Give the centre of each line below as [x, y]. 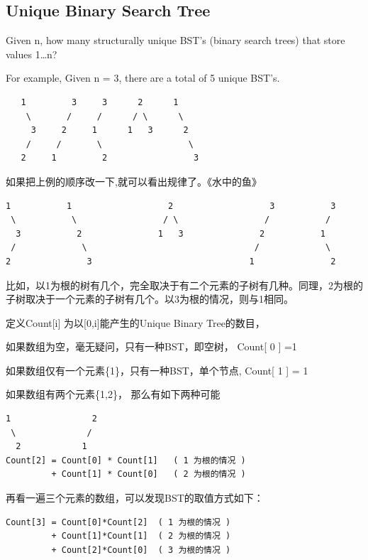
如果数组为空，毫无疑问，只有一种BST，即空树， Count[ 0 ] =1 [151, 346]
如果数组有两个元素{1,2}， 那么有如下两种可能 [113, 394]
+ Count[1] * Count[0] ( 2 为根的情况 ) [149, 474]
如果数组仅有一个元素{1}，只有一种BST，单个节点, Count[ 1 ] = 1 [157, 370]
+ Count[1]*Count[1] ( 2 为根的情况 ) [141, 536]
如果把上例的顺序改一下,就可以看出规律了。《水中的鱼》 [134, 181]
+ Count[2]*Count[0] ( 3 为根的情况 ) [141, 550]
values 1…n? [32, 54]
